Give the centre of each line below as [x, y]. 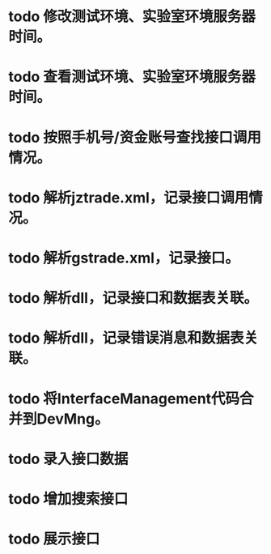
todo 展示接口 [54, 539]
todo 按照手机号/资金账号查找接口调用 [135, 137]
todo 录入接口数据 [68, 459]
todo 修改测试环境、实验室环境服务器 [132, 17]
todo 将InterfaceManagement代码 [124, 398]
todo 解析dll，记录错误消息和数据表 [126, 338]
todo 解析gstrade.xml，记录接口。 [124, 258]
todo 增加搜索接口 [68, 499]
